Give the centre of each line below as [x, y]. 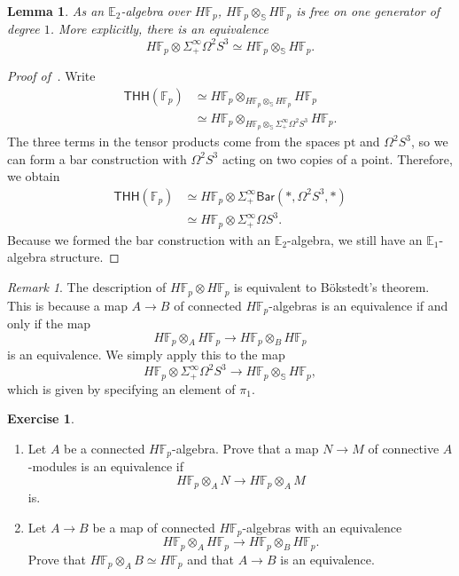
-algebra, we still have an [355, 239]
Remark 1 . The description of [87, 287]
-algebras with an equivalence [322, 527]
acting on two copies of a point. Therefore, [337, 158]
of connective [404, 448]
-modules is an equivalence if [105, 466]
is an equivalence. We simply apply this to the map [146, 354]
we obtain [34, 176]
